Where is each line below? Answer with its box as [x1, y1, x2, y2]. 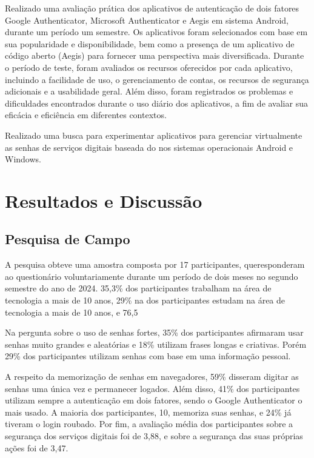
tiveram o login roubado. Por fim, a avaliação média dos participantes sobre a [5, 417, 293, 430]
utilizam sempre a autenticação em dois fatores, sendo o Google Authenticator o [5, 394, 302, 407]
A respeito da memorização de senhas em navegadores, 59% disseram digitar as [5, 370, 299, 383]
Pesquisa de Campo [5, 230, 130, 248]
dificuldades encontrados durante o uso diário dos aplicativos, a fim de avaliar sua [5, 96, 308, 109]
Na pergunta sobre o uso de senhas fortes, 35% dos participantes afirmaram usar [5, 326, 304, 339]
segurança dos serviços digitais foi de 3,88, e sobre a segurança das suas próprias [5, 430, 303, 442]
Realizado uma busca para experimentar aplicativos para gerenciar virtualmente [5, 128, 302, 141]
